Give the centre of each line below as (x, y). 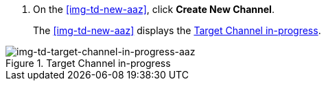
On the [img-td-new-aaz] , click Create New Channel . (154, 9)
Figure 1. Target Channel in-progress (88, 63)
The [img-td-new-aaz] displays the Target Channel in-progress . (177, 30)
